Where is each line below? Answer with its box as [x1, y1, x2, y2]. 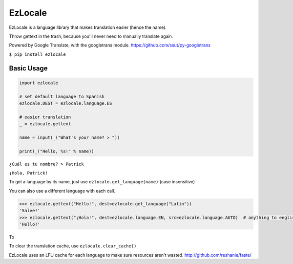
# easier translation [19, 114, 71, 120]
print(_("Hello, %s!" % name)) [19, 148, 95, 154]
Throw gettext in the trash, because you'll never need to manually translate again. [9, 33, 173, 39]
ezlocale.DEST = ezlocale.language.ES [19, 100, 112, 106]
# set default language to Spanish [19, 93, 105, 99]
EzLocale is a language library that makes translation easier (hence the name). [9, 24, 167, 30]
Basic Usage [9, 64, 48, 72]
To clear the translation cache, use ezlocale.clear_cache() [9, 243, 137, 249]
